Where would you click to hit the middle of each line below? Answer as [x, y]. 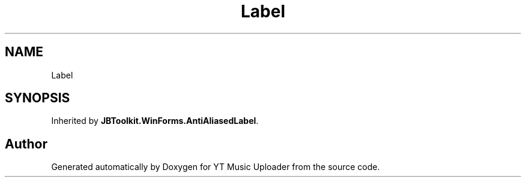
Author [26, 144]
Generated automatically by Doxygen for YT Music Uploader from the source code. [216, 167]
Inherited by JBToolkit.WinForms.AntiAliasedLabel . [155, 121]
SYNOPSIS [38, 98]
